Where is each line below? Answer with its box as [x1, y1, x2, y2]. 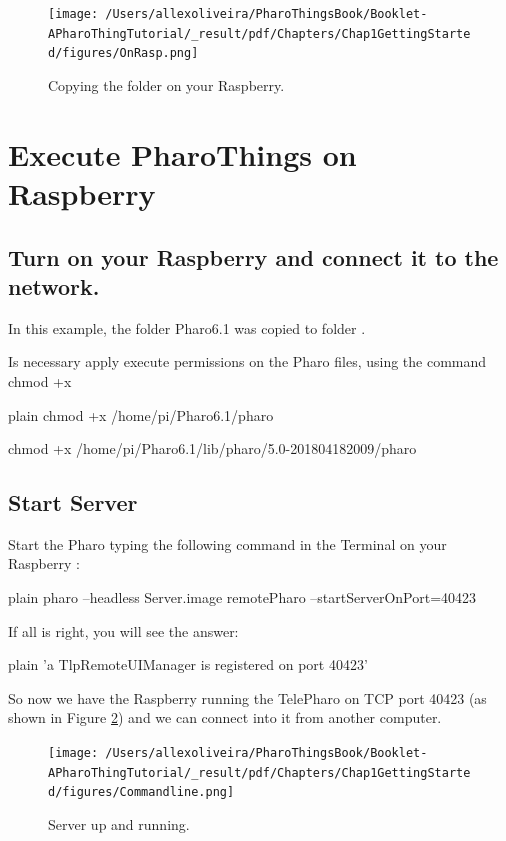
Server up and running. [48, 814, 190, 835]
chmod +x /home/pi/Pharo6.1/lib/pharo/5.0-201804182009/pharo [8, 438, 417, 459]
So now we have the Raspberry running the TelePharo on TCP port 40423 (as [8, 687, 487, 708]
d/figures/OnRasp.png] [48, 46, 199, 61]
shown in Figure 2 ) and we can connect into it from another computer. [8, 707, 442, 728]
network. [8, 270, 100, 301]
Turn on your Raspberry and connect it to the [8, 241, 499, 272]
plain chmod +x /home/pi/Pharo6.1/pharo [8, 404, 274, 425]
